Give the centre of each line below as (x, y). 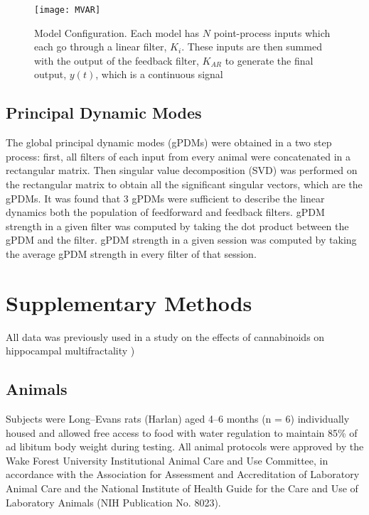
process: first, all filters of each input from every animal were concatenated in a (178, 156)
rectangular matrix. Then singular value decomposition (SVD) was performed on (182, 170)
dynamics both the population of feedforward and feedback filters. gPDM (165, 212)
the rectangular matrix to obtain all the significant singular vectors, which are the (184, 184)
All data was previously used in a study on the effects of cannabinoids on (165, 336)
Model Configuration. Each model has (117, 32)
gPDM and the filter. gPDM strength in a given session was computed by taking (181, 240)
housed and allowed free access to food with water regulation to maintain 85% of (182, 432)
